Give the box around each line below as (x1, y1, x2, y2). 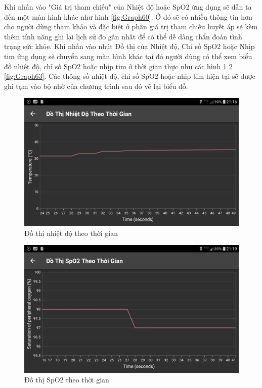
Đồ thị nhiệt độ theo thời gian (24, 227, 118, 238)
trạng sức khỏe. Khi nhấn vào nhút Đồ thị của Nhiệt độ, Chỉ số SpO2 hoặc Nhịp (4, 41, 255, 52)
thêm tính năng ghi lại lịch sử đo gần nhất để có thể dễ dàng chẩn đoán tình (4, 31, 242, 41)
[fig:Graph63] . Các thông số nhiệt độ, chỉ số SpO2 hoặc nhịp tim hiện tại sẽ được (4, 71, 255, 81)
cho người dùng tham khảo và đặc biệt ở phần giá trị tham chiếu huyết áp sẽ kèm (4, 21, 258, 32)
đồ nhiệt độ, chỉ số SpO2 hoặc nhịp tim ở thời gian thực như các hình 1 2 (4, 61, 233, 71)
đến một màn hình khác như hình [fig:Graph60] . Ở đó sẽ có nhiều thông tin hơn (4, 11, 252, 22)
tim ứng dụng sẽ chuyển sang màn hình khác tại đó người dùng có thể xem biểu (4, 51, 252, 61)
